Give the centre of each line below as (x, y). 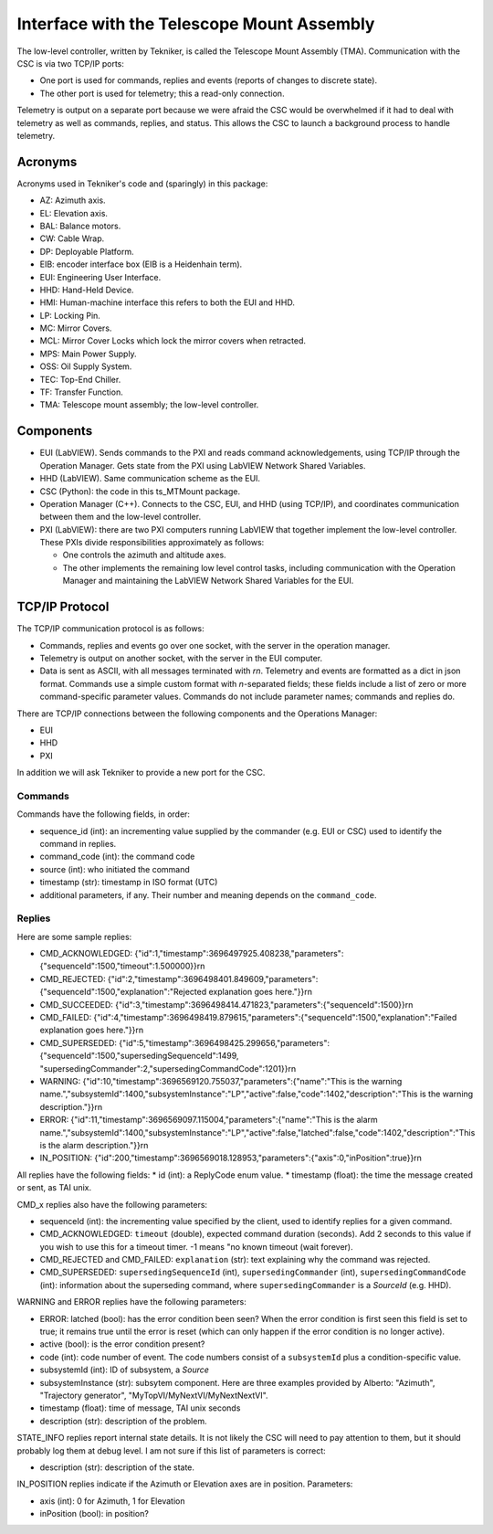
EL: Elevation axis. (74, 213)
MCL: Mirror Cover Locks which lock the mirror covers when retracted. (173, 341)
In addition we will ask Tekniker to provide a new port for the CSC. (141, 773)
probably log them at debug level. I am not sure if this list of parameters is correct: (171, 1450)
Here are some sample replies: (74, 936)
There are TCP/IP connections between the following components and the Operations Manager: (197, 714)
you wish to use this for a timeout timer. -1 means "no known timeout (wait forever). (196, 1246)
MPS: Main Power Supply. (88, 354)
